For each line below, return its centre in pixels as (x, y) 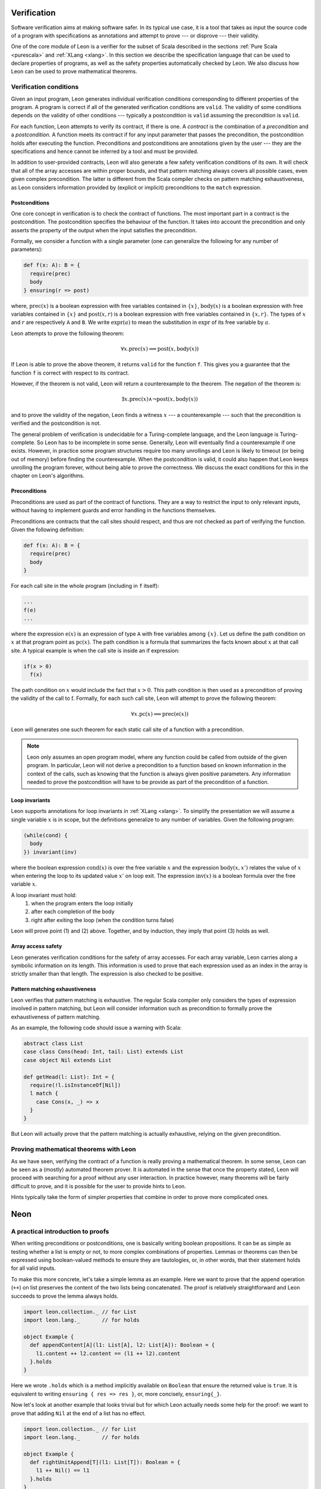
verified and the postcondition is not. (56, 423)
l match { (44, 1094)
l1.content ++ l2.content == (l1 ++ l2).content (108, 1353)
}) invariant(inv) (50, 852)
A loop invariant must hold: (44, 895)
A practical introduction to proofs (60, 1231)
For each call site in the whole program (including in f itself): (85, 586)
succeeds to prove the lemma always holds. (65, 1296)
